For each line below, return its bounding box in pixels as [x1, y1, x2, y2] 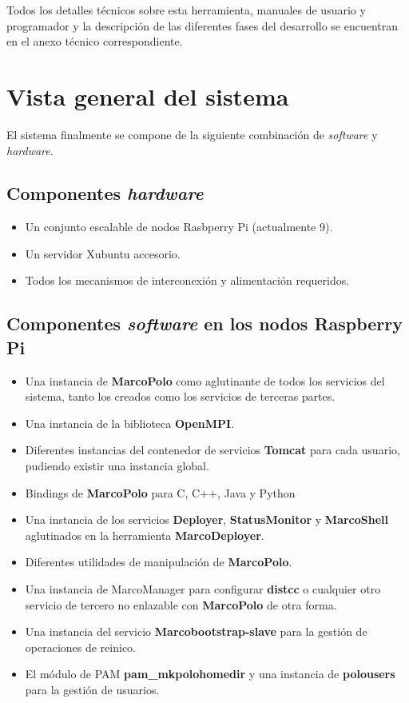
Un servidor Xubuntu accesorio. [25, 245, 181, 262]
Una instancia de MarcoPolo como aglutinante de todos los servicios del [25, 372, 385, 389]
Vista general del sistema [6, 79, 289, 112]
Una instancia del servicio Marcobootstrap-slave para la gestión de [25, 623, 367, 640]
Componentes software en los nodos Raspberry [6, 311, 403, 336]
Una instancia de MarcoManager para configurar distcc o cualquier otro [25, 581, 381, 597]
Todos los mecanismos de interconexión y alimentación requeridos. [25, 272, 350, 289]
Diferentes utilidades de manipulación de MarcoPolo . [25, 553, 292, 570]
